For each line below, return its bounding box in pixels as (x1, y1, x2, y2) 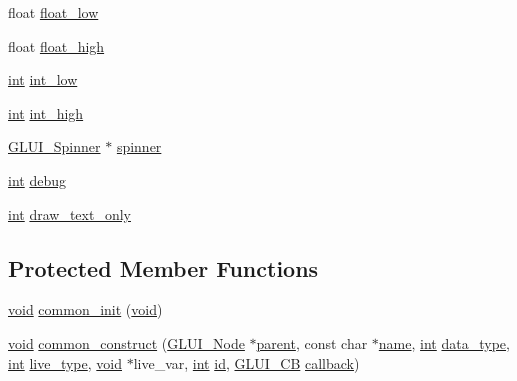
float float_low (8, 2, 99, 22)
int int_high (8, 102, 84, 123)
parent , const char (256, 332, 368, 353)
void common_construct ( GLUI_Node (8, 332, 245, 353)
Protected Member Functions (8, 252, 319, 283)
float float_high (8, 35, 105, 56)
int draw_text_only (8, 203, 131, 224)
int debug (8, 169, 66, 190)
